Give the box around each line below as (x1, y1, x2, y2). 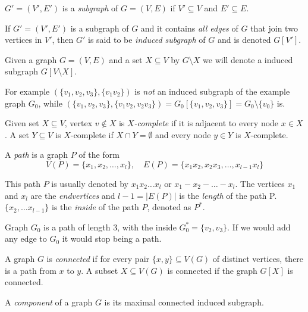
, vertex (64, 117, 93, 129)
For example (5, 85, 50, 97)
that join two (250, 21, 298, 34)
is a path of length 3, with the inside (43, 220, 177, 233)
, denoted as (147, 201, 191, 213)
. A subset (81, 264, 118, 276)
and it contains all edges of (140, 21, 238, 34)
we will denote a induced (203, 53, 293, 65)
